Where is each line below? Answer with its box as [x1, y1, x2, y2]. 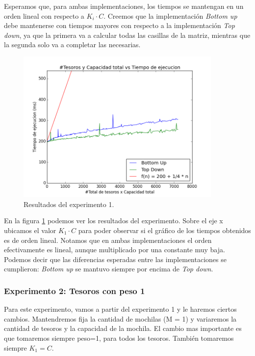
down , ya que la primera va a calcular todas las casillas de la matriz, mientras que [4, 30, 251, 40]
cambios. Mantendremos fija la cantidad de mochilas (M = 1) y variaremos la [4, 313, 237, 324]
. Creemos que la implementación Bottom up [103, 10, 237, 21]
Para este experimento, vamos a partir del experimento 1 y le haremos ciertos [4, 304, 237, 314]
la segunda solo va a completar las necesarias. [4, 39, 141, 50]
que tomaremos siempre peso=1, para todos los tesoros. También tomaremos [4, 332, 234, 343]
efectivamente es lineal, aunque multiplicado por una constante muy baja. [4, 244, 225, 255]
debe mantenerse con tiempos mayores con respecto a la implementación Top [4, 20, 235, 30]
